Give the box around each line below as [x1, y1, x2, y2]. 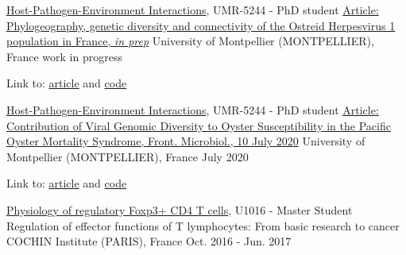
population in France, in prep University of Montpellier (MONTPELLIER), [6, 33, 374, 49]
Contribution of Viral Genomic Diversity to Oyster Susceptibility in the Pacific [6, 117, 391, 133]
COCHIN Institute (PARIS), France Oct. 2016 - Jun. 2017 [6, 233, 292, 249]
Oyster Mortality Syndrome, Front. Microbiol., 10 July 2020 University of [6, 133, 365, 149]
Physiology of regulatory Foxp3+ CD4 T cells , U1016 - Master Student [6, 201, 353, 218]
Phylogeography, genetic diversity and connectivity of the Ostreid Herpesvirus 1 [6, 17, 396, 33]
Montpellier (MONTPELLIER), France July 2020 [6, 148, 249, 164]
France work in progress [6, 48, 122, 64]
